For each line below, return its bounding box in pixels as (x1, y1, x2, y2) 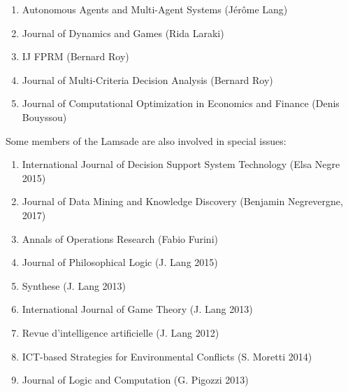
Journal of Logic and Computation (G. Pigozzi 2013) (22, 372, 249, 387)
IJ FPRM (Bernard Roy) (22, 49, 129, 64)
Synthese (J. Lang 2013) (22, 278, 126, 293)
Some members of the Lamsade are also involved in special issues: (6, 133, 287, 148)
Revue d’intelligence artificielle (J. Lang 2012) (22, 325, 219, 339)
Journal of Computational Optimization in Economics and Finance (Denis (22, 96, 340, 111)
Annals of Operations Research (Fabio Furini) (22, 231, 218, 246)
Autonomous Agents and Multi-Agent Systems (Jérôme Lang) (22, 2, 288, 16)
